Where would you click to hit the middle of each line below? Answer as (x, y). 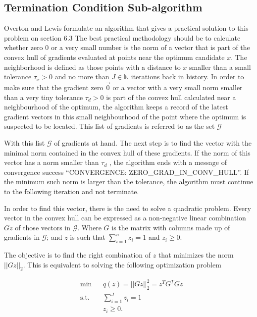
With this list (25, 142)
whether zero (24, 47)
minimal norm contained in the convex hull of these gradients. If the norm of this (127, 152)
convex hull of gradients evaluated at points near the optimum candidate (114, 57)
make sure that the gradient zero (54, 87)
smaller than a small (220, 67)
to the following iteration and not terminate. (72, 191)
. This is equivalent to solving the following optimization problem (122, 264)
